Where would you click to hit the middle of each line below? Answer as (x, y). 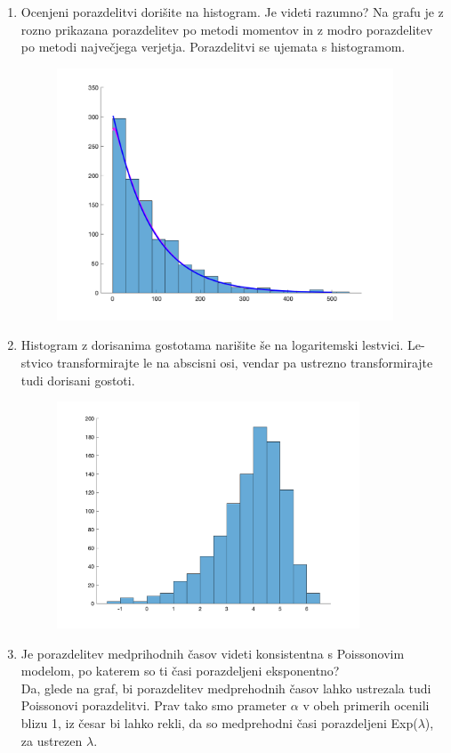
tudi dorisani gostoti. (78, 380)
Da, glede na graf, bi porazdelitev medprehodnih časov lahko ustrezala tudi (226, 688)
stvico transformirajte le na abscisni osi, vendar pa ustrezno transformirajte (227, 363)
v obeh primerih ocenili (366, 705)
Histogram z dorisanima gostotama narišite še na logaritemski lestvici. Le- (223, 345)
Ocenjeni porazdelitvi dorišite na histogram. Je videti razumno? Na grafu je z (232, 12)
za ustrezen (52, 740)
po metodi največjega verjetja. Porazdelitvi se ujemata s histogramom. (213, 47)
